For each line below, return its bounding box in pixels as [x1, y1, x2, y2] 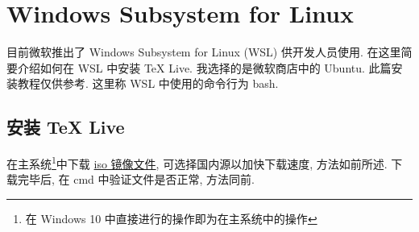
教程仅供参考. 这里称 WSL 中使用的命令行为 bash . [17, 75, 279, 92]
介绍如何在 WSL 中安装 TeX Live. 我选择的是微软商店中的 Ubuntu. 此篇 [17, 59, 392, 76]
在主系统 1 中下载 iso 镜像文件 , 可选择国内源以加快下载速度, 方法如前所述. [6, 153, 388, 172]
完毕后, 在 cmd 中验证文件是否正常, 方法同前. [17, 171, 255, 188]
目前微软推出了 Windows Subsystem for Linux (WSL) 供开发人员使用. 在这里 [6, 43, 401, 60]
